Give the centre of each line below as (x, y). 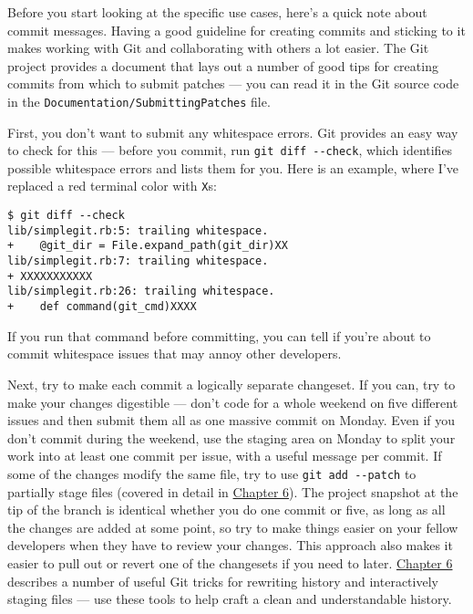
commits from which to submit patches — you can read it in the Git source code (233, 83)
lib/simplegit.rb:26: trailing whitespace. (141, 291)
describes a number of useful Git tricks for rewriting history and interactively (223, 581)
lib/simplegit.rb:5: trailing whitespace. (138, 230)
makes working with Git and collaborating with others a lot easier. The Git (218, 48)
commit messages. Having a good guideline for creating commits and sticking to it (236, 30)
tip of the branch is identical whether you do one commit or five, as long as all (226, 510)
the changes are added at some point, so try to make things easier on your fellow (233, 527)
